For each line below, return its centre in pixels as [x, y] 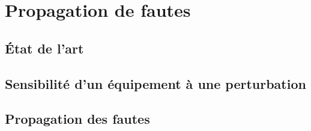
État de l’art [44, 48]
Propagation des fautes [77, 119]
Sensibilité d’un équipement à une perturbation [155, 83]
